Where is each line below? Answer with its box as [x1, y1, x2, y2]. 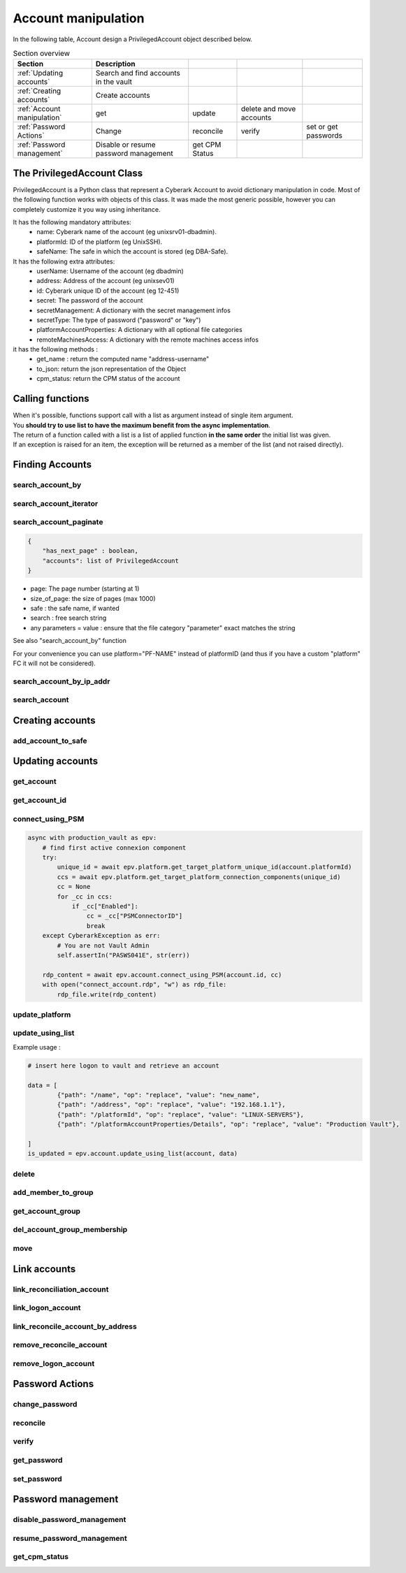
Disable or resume [95, 140, 157, 150]
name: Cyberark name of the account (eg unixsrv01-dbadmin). [36, 228, 217, 236]
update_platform [13, 1010, 71, 1020]
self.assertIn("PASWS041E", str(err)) [57, 951, 190, 959]
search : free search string [30, 614, 107, 622]
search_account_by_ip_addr [13, 676, 110, 686]
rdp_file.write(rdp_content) [57, 990, 157, 999]
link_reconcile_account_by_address [13, 1321, 138, 1331]
